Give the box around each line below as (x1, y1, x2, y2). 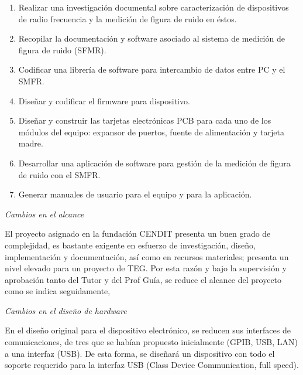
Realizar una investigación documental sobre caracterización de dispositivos (18, 1, 289, 13)
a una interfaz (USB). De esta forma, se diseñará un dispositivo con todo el (5, 347, 275, 359)
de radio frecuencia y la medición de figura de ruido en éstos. (18, 12, 237, 25)
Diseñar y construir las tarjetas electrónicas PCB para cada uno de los (18, 114, 271, 127)
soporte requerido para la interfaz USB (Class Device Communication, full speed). (5, 359, 299, 371)
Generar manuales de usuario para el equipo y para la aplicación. (18, 188, 252, 200)
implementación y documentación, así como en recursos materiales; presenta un (5, 250, 289, 262)
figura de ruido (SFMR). (18, 43, 106, 56)
